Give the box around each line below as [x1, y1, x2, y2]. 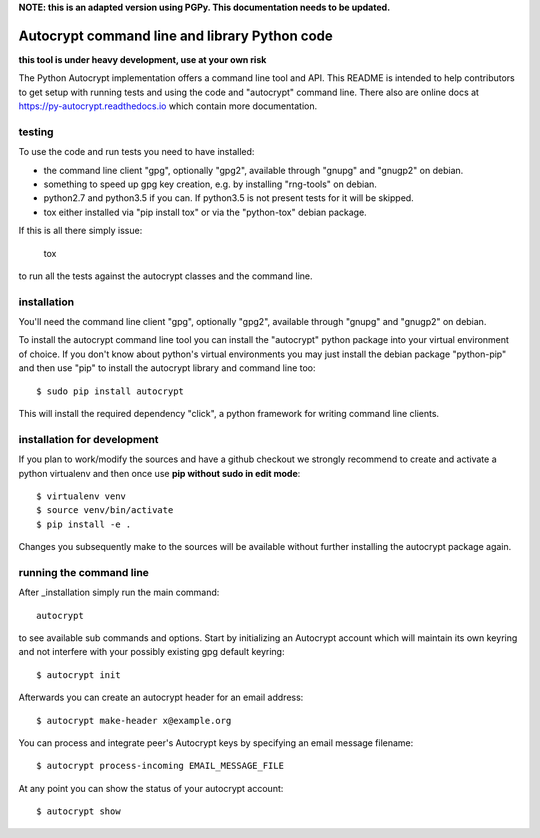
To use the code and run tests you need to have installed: [18, 146, 255, 158]
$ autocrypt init [36, 669, 121, 680]
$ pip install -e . [36, 518, 132, 530]
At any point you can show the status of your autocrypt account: [18, 782, 284, 794]
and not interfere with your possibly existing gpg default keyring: [18, 646, 285, 658]
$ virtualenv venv [36, 490, 127, 502]
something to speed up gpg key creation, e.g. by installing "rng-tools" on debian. [43, 178, 377, 190]
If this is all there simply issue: [18, 225, 143, 237]
